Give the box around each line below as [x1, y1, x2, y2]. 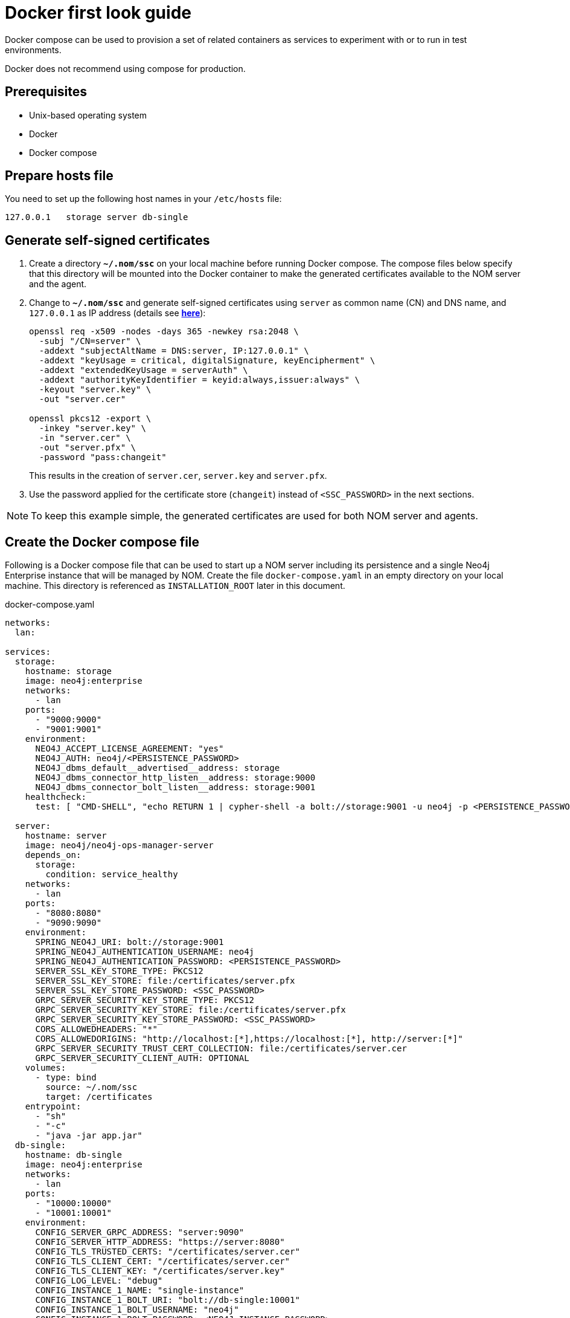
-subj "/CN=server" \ [39, 336, 141, 346]
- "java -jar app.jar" [35, 1131, 142, 1141]
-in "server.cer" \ [39, 433, 131, 443]
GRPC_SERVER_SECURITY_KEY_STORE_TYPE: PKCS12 [35, 995, 255, 1005]
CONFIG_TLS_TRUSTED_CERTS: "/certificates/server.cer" [35, 1247, 300, 1257]
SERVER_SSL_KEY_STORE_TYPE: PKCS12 [35, 966, 203, 976]
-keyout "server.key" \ [39, 385, 152, 395]
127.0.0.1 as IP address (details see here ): [29, 308, 206, 319]
